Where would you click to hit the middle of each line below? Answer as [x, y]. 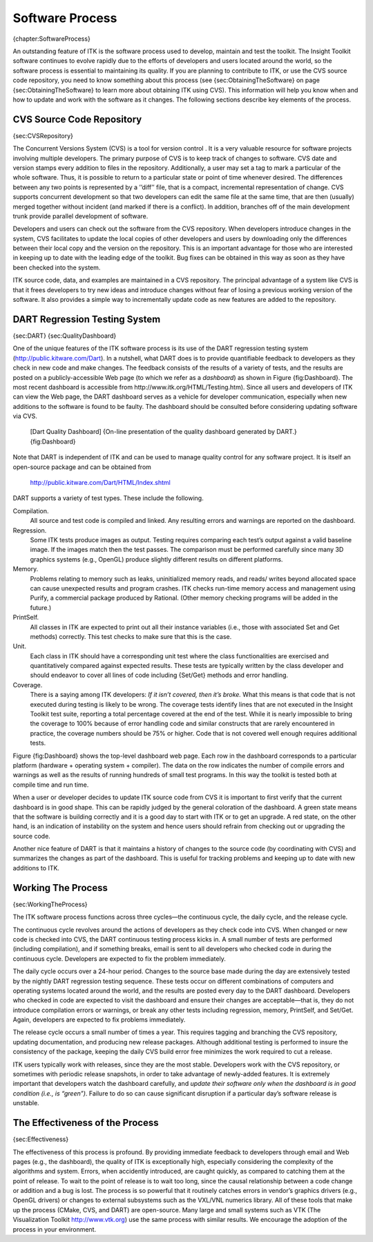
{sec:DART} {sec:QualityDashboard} [65, 336]
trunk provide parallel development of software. [80, 216]
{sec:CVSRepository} [43, 135]
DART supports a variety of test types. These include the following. [108, 498]
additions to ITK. [36, 868]
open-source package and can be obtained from [82, 467]
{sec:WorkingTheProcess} [50, 904]
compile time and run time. [51, 785]
